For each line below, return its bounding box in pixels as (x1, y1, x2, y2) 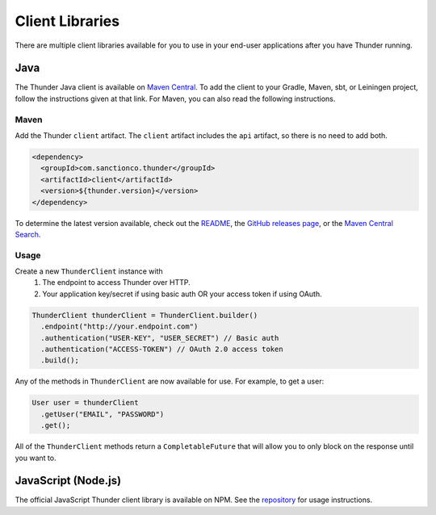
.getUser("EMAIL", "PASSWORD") (40, 409, 165, 419)
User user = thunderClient (31, 398, 139, 408)
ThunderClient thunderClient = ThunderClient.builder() (31, 311, 258, 320)
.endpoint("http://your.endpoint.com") (40, 322, 199, 331)
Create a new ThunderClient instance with (15, 266, 163, 276)
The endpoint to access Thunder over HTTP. (42, 278, 191, 287)
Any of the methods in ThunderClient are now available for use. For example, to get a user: (15, 376, 325, 387)
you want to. (15, 453, 57, 463)
